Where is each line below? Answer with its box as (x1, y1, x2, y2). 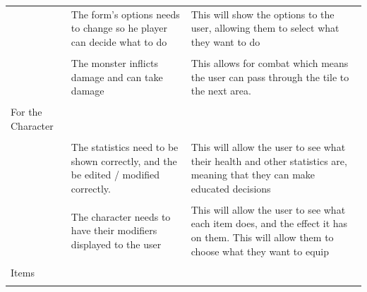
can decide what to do (71, 34, 167, 49)
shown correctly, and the (71, 153, 177, 168)
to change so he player (71, 20, 168, 35)
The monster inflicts (71, 56, 158, 71)
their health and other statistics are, (191, 153, 347, 168)
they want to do (191, 34, 260, 49)
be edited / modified (71, 167, 160, 182)
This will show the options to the (191, 6, 335, 21)
